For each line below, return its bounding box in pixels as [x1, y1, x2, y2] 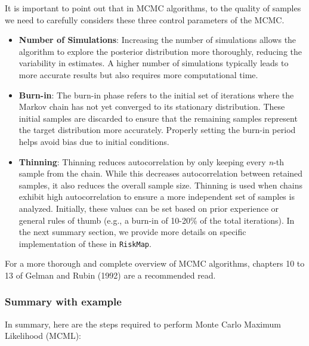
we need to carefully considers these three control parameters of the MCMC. [5, 13, 285, 26]
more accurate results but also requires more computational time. [18, 68, 258, 81]
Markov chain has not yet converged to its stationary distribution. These [18, 100, 285, 113]
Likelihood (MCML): [5, 329, 81, 342]
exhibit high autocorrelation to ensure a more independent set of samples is [18, 190, 295, 203]
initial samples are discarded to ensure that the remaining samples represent [18, 112, 298, 124]
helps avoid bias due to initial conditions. [18, 135, 169, 147]
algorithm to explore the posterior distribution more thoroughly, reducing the [18, 45, 302, 57]
